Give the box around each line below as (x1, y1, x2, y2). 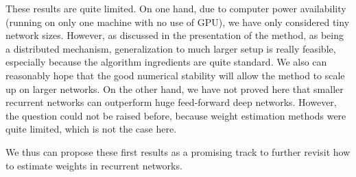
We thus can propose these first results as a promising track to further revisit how (5, 144, 351, 159)
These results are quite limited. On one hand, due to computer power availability (5, 1, 346, 15)
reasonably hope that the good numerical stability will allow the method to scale (5, 68, 345, 82)
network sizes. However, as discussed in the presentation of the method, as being (5, 28, 344, 42)
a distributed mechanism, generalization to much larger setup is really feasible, (5, 41, 336, 55)
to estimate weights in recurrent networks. (5, 158, 182, 172)
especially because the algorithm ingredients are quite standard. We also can (5, 55, 327, 69)
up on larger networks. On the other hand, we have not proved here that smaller (5, 81, 344, 96)
